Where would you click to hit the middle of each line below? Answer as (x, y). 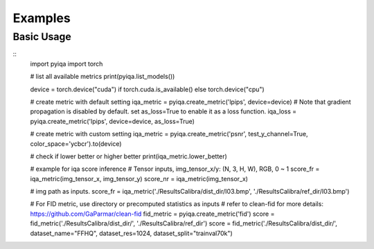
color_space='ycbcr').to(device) (76, 144)
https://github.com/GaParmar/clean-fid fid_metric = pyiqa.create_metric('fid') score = (152, 214)
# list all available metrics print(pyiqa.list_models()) (103, 77)
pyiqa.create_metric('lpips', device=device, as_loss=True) (113, 121)
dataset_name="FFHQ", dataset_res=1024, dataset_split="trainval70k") (132, 233)
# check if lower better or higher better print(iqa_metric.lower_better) (129, 156)
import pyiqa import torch (66, 64)
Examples (42, 18)
